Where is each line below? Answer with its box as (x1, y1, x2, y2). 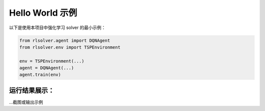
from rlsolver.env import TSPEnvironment (19, 44, 121, 50)
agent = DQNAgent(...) (19, 65, 74, 71)
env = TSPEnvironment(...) (19, 58, 84, 64)
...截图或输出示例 (9, 99, 44, 105)
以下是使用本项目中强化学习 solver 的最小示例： (9, 25, 106, 30)
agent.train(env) (19, 72, 61, 78)
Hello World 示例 (9, 7, 78, 18)
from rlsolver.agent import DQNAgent (19, 37, 110, 43)
